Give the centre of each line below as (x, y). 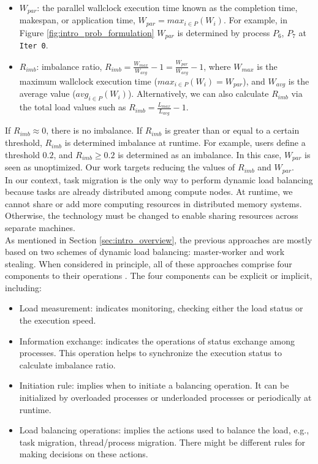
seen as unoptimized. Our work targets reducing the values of (120, 167)
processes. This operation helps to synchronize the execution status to (150, 353)
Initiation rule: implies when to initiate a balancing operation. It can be (154, 385)
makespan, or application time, (77, 20)
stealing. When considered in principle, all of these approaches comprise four (149, 263)
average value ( (47, 93)
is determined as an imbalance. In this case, (200, 154)
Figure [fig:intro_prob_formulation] (87, 32)
